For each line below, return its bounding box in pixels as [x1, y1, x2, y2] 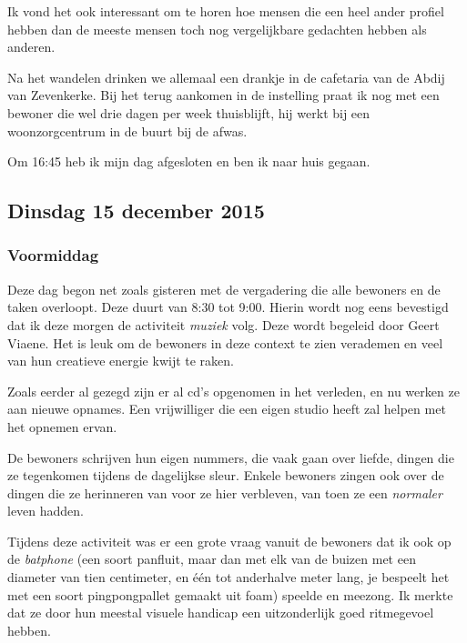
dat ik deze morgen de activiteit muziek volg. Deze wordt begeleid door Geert [7, 315, 440, 334]
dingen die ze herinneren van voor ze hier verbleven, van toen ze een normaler [7, 483, 442, 502]
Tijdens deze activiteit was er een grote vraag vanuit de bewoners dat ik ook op [7, 531, 452, 550]
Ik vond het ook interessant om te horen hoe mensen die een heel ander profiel [7, 2, 444, 20]
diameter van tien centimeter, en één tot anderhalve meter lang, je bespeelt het [7, 568, 450, 587]
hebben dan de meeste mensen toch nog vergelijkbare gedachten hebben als [7, 19, 427, 38]
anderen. [7, 37, 56, 56]
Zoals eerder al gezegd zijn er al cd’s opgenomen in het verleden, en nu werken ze [7, 381, 460, 400]
